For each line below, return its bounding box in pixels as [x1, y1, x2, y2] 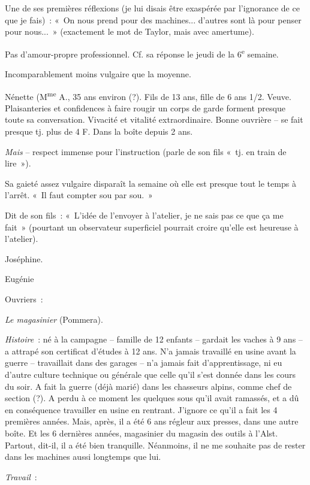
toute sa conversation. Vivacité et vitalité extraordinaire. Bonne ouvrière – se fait [5, 113, 303, 126]
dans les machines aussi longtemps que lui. [5, 450, 161, 463]
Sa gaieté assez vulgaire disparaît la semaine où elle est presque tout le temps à [5, 177, 296, 189]
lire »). [5, 157, 31, 169]
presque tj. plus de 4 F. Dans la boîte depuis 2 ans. [5, 125, 193, 138]
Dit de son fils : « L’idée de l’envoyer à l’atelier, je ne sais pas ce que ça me [5, 209, 284, 222]
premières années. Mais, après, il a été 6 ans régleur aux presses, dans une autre [5, 415, 299, 428]
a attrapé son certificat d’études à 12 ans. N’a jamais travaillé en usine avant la [5, 344, 296, 357]
